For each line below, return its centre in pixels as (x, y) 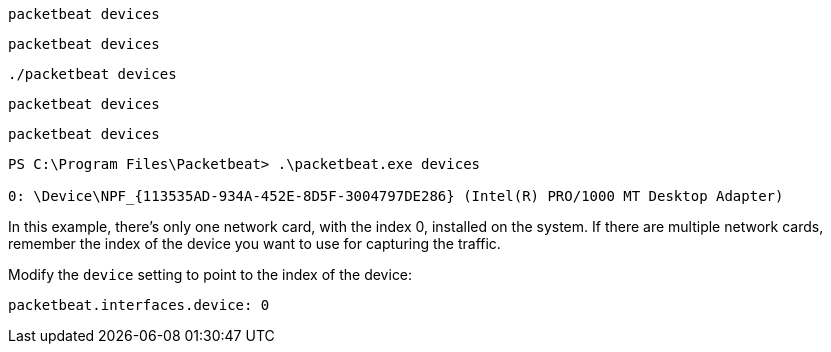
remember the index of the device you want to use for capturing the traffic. (254, 243)
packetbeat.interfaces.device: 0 (139, 305)
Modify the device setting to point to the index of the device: (210, 274)
